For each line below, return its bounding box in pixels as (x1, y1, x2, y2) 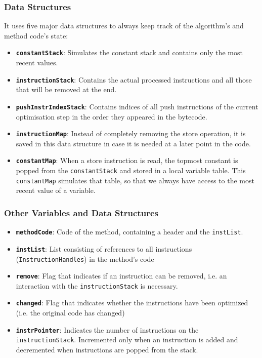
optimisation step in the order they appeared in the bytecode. (16, 111, 207, 122)
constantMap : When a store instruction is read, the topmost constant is (16, 155, 238, 166)
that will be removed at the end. (16, 84, 117, 95)
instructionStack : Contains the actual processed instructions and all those (16, 74, 252, 85)
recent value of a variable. (16, 185, 96, 195)
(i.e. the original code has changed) (16, 307, 125, 318)
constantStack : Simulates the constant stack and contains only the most (16, 47, 243, 58)
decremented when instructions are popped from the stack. (16, 344, 198, 355)
